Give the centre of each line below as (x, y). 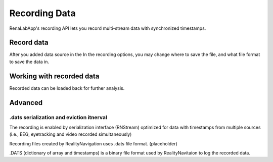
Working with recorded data (54, 76)
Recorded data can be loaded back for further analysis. (67, 88)
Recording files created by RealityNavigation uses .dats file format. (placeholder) (94, 143)
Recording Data (42, 13)
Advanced (26, 103)
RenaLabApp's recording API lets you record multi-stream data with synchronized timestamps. (108, 28)
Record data (29, 43)
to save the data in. (29, 62)
